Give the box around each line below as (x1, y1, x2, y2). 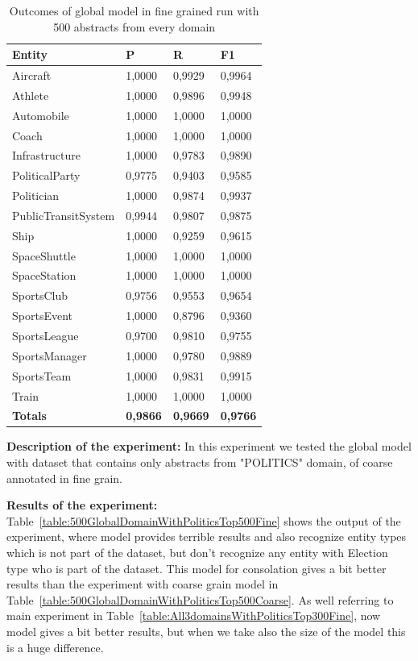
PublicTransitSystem (12, 206, 115, 223)
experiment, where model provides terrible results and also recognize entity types (6, 528, 407, 545)
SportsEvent (12, 307, 72, 324)
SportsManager (12, 347, 87, 364)
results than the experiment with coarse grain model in (6, 576, 279, 592)
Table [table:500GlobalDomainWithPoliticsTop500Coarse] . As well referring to (6, 591, 394, 608)
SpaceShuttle (12, 247, 76, 264)
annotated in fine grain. (6, 469, 122, 486)
